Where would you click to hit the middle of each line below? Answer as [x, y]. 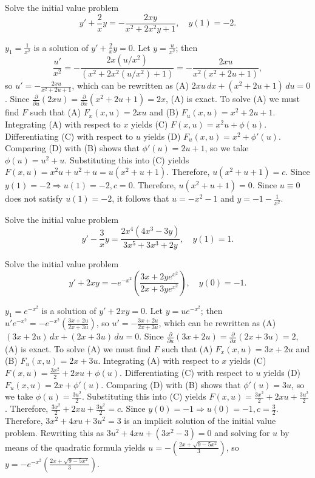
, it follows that [141, 198]
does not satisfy [34, 198]
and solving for [242, 432]
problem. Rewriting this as [54, 432]
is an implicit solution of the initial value [200, 421]
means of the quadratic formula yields [75, 447]
